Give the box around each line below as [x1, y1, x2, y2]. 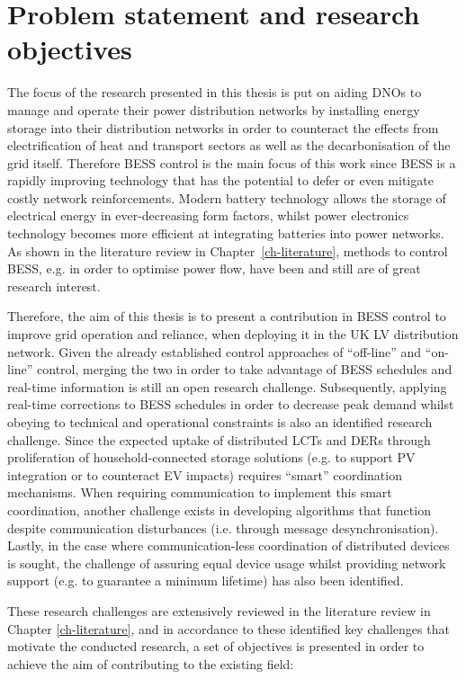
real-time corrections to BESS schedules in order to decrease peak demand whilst [7, 395, 454, 414]
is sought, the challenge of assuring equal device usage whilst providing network [7, 553, 446, 572]
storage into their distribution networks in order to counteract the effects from [7, 118, 439, 137]
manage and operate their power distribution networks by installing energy [7, 100, 420, 119]
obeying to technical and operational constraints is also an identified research [7, 413, 433, 431]
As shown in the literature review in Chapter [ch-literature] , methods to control [7, 241, 448, 260]
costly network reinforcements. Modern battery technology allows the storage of [7, 188, 446, 207]
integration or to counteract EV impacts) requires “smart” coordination [7, 465, 402, 484]
